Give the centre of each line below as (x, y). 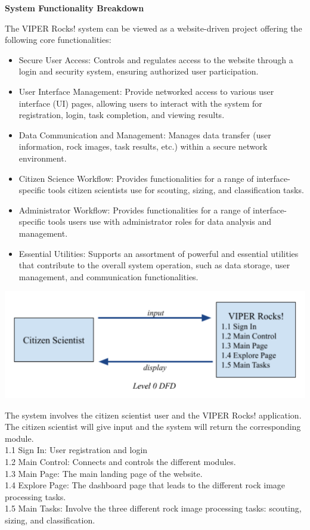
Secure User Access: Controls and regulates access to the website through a (156, 59)
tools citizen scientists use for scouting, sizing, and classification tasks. (176, 190)
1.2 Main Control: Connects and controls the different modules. (120, 461)
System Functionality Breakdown (75, 8)
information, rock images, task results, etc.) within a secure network (143, 146)
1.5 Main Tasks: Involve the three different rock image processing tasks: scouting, (153, 508)
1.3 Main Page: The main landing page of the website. (104, 473)
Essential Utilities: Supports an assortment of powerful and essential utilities (159, 253)
